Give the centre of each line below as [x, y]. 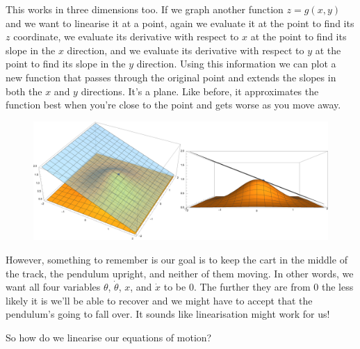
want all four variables [53, 287]
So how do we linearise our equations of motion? [109, 337]
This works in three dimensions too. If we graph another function [145, 9]
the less [337, 287]
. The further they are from [252, 287]
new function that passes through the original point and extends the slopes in [171, 77]
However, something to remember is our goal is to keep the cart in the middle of [177, 259]
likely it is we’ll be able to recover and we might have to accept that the [159, 300]
